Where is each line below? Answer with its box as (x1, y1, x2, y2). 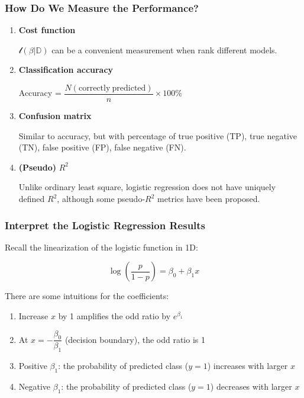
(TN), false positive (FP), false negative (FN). (18, 141, 186, 153)
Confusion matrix (18, 110, 92, 122)
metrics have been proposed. (157, 192, 260, 205)
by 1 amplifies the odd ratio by (58, 310, 171, 322)
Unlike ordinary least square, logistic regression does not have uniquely (18, 181, 276, 193)
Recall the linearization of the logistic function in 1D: (5, 240, 198, 253)
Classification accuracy (18, 63, 114, 76)
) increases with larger (207, 360, 288, 372)
